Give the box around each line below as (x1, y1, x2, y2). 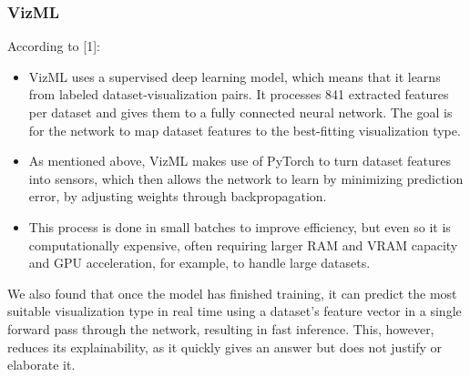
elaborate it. (7, 355, 76, 374)
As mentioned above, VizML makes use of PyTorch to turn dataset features (28, 151, 452, 170)
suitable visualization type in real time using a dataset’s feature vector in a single (7, 301, 462, 321)
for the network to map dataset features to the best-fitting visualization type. (28, 120, 461, 139)
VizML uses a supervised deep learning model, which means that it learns (28, 66, 441, 86)
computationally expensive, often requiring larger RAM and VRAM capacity (28, 235, 458, 254)
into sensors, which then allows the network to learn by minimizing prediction (28, 168, 464, 188)
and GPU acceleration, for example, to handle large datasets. (28, 253, 371, 272)
